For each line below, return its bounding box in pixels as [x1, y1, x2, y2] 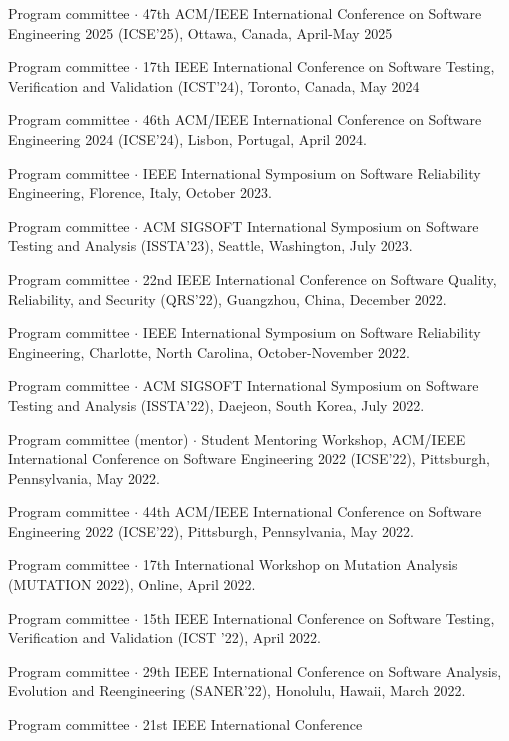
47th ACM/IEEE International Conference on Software [142, 3, 482, 23]
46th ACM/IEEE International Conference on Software [142, 109, 482, 130]
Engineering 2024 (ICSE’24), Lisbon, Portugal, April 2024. [8, 128, 367, 149]
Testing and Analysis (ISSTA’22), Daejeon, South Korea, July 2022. [8, 394, 425, 415]
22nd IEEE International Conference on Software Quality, [142, 268, 497, 289]
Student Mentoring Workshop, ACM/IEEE [201, 428, 466, 449]
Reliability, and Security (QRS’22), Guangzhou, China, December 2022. [8, 288, 447, 309]
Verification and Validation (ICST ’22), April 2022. [8, 627, 321, 648]
